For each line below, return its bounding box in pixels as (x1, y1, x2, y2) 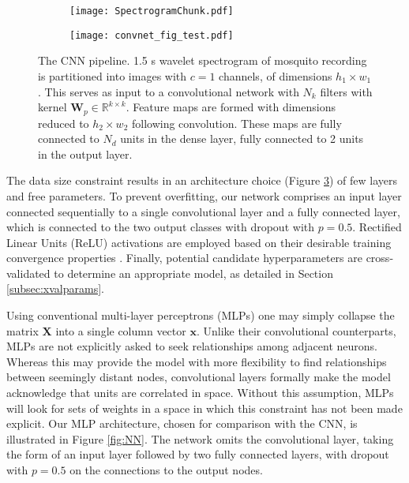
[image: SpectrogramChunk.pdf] (69, 6, 234, 17)
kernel (38, 99, 67, 115)
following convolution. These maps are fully (131, 114, 342, 131)
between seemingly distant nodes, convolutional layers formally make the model (6, 369, 391, 385)
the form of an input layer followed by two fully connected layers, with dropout (6, 446, 389, 462)
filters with (320, 83, 373, 99)
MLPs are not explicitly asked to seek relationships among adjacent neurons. (6, 338, 377, 354)
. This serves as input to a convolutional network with (38, 83, 299, 99)
